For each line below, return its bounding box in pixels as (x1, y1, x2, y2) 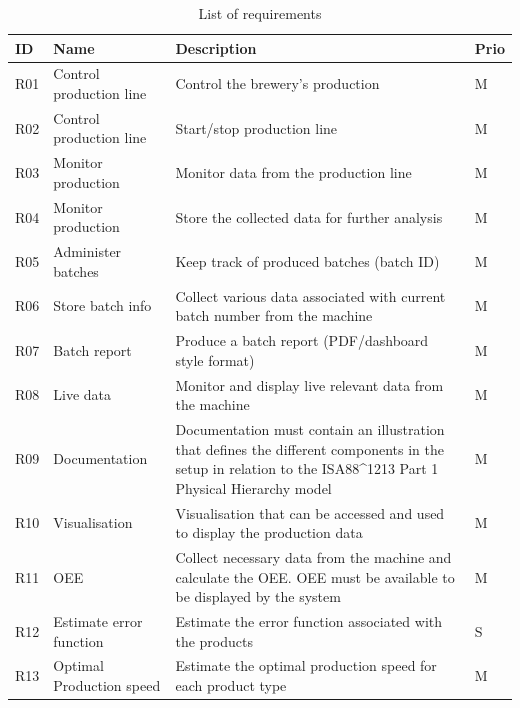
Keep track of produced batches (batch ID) (175, 250, 440, 271)
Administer (53, 241, 122, 262)
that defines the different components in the (175, 438, 444, 459)
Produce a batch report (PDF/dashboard (175, 330, 429, 351)
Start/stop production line (175, 117, 338, 138)
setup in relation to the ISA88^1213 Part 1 (175, 458, 439, 479)
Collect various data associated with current (175, 285, 446, 306)
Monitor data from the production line (175, 162, 412, 183)
